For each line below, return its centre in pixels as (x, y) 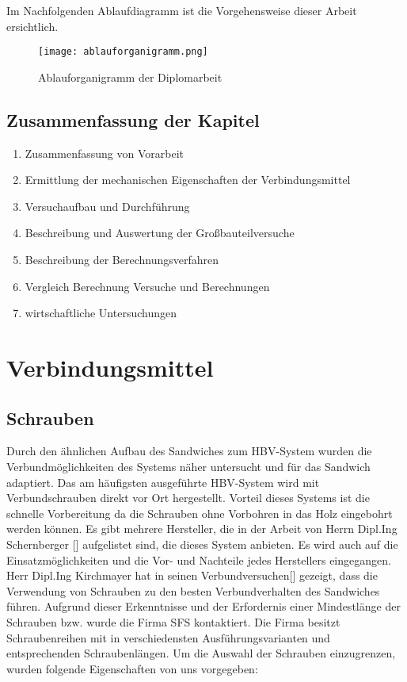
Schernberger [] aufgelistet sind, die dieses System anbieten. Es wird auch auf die (202, 544)
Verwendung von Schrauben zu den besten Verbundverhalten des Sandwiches (193, 590)
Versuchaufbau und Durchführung (107, 206)
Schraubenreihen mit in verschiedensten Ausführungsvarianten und (168, 637)
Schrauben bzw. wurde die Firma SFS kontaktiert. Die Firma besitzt (173, 621)
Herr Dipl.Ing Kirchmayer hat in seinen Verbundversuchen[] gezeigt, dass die (192, 575)
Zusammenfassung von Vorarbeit (105, 153)
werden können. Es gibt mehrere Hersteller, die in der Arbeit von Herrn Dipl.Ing (202, 529)
